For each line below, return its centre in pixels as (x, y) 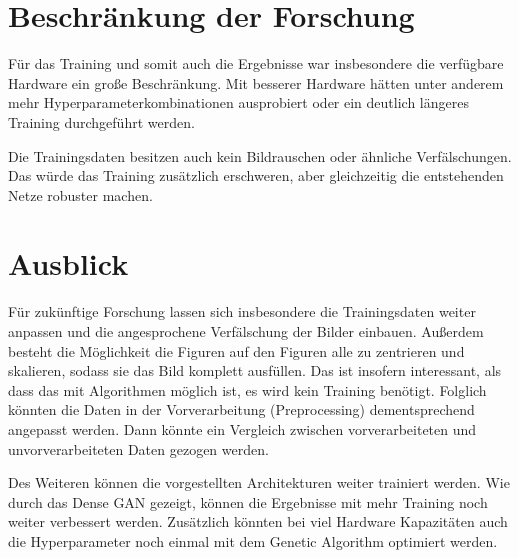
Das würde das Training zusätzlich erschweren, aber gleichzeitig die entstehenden (256, 175)
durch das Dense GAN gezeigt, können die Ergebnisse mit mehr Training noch (248, 501)
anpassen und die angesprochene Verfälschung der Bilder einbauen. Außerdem (246, 331)
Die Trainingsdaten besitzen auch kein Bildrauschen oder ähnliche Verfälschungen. (260, 155)
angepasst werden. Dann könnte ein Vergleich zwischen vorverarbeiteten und (242, 428)
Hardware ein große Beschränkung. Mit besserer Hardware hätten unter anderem (256, 82)
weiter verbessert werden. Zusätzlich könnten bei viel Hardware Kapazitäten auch (258, 521)
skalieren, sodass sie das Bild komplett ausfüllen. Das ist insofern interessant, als (255, 370)
